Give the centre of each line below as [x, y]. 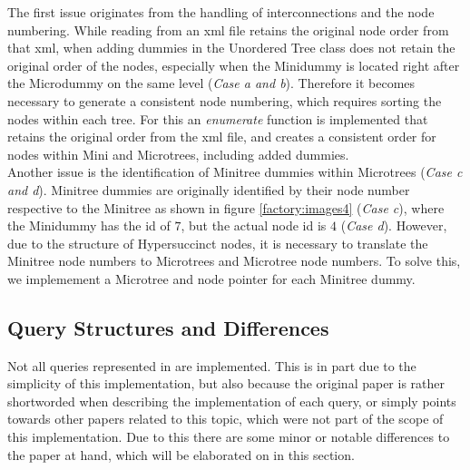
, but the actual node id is [254, 225]
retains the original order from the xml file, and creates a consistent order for [222, 137]
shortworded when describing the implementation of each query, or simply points [232, 401]
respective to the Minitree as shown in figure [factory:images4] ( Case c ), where [226, 207]
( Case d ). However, [394, 225]
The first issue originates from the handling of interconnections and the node [221, 12]
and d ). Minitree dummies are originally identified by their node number [209, 189]
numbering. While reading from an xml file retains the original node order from [228, 29]
